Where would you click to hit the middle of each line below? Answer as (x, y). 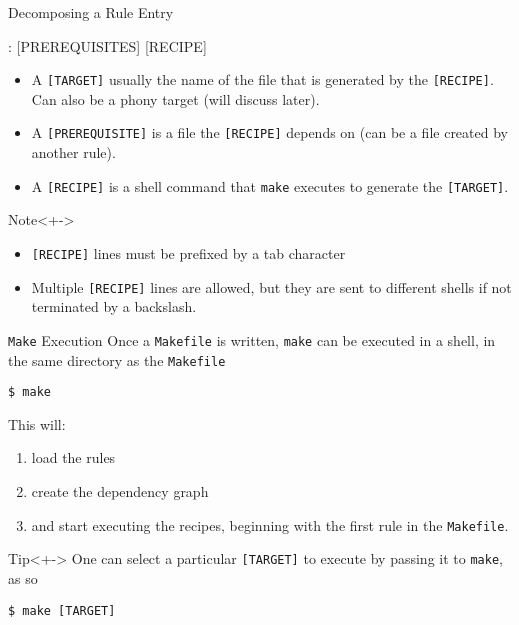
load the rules (73, 457)
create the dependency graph (120, 491)
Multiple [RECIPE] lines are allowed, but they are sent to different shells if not (271, 286)
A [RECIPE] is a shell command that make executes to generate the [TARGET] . (270, 185)
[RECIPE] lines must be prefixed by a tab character (188, 252)
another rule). (73, 152)
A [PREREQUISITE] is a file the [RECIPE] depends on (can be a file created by (269, 132)
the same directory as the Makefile (117, 359)
